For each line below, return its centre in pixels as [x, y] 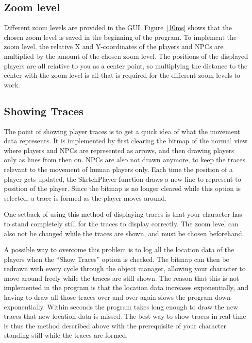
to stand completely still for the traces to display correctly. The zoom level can [121, 223]
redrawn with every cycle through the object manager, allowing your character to [125, 268]
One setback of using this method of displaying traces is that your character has [123, 214]
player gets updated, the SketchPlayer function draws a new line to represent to [123, 179]
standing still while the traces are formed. [66, 335]
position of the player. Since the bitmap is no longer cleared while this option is [122, 188]
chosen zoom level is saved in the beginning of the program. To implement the [120, 37]
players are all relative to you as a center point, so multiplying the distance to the [126, 65]
